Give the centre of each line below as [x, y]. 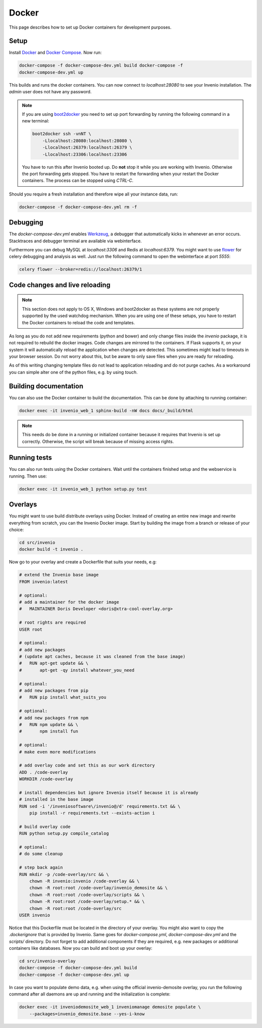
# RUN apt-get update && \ [54, 663]
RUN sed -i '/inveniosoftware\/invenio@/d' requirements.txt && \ [100, 806]
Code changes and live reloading [60, 285]
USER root [31, 629]
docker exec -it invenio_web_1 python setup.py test [83, 489]
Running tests [31, 458]
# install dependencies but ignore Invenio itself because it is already [109, 792]
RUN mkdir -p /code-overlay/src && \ [64, 874]
